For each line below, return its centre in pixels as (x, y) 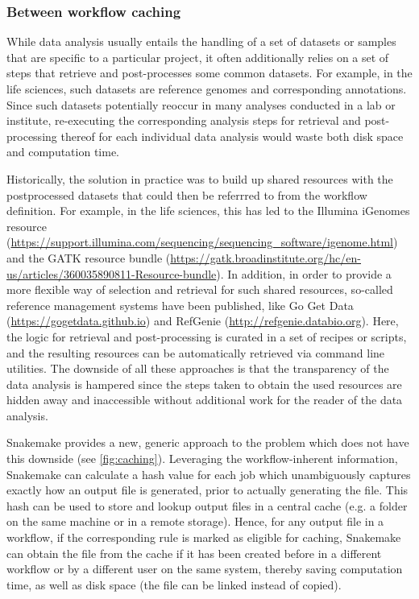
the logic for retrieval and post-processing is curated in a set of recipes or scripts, (207, 336)
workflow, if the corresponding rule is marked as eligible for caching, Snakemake (204, 537)
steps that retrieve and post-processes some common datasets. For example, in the (209, 73)
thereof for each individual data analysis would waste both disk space (232, 136)
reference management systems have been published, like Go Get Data (180, 305)
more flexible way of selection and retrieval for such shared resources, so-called (200, 289)
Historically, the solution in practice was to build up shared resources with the (200, 178)
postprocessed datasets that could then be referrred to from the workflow (187, 194)
